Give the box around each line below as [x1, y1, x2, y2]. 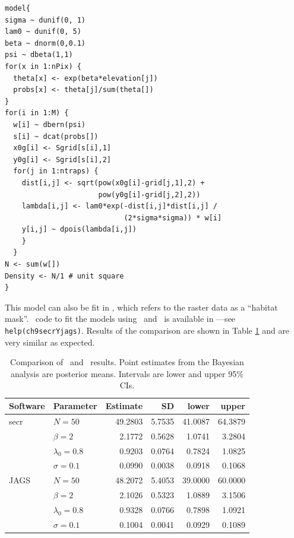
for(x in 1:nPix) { [5, 62, 81, 71]
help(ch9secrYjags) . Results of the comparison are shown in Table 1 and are [5, 324, 290, 337]
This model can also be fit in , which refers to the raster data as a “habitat [5, 300, 278, 313]
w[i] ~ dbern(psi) [13, 120, 86, 129]
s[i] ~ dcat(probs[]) [13, 132, 99, 141]
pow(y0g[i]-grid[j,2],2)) [98, 190, 201, 199]
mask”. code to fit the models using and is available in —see [5, 312, 236, 325]
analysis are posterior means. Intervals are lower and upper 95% [11, 367, 244, 379]
